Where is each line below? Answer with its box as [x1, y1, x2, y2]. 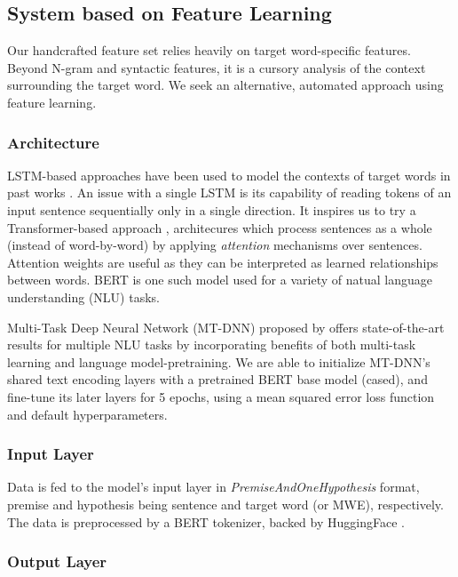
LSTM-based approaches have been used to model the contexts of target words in [7, 165, 451, 184]
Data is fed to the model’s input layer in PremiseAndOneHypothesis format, [7, 477, 420, 496]
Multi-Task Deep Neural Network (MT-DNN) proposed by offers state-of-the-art [7, 317, 445, 336]
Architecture [7, 131, 99, 153]
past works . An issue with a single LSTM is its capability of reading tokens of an [7, 183, 452, 202]
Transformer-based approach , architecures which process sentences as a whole [7, 218, 432, 236]
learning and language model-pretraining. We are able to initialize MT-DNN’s [7, 352, 430, 371]
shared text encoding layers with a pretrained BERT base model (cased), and [7, 370, 428, 389]
